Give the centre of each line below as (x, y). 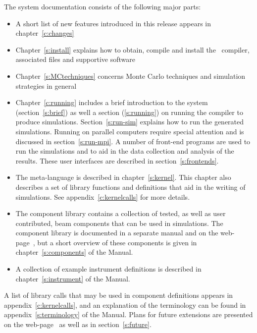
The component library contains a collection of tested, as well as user (121, 213)
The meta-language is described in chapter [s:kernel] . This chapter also (123, 177)
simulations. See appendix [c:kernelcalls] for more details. (103, 196)
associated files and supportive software (75, 59)
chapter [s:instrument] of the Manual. (73, 278)
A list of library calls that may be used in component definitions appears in (119, 295)
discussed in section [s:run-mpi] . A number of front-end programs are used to (133, 141)
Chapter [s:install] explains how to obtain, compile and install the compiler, (132, 49)
